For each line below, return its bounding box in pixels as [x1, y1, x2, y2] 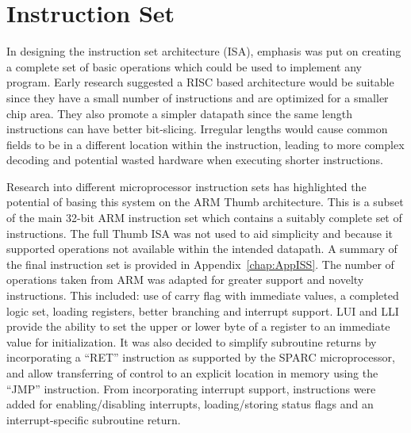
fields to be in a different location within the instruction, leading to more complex [6, 136, 405, 152]
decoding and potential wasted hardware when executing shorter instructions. [6, 151, 383, 168]
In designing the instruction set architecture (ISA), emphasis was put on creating [6, 43, 401, 59]
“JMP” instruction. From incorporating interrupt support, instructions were [6, 380, 376, 397]
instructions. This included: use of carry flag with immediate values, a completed [6, 287, 399, 304]
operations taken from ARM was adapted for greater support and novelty [6, 271, 364, 288]
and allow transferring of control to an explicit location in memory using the [6, 365, 378, 381]
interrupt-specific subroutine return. [6, 411, 181, 427]
